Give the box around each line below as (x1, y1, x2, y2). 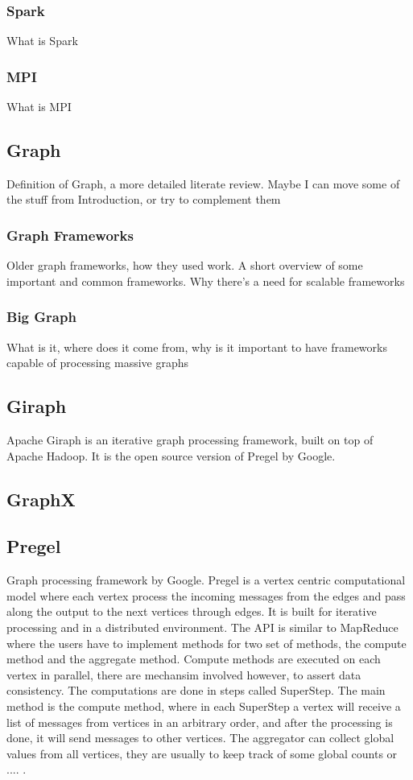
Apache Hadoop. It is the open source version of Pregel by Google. (6, 447, 336, 464)
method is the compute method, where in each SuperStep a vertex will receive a (6, 697, 401, 714)
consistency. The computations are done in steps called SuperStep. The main (6, 682, 386, 699)
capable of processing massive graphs (6, 354, 189, 371)
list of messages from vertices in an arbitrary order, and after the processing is (6, 713, 393, 730)
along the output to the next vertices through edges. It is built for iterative (6, 603, 377, 620)
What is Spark (6, 32, 78, 49)
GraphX (6, 486, 76, 511)
